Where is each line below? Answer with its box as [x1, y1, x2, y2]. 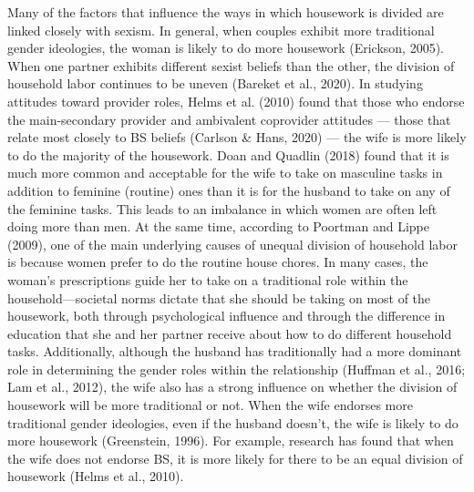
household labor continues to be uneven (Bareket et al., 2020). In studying [7, 74, 423, 93]
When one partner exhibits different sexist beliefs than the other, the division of [7, 56, 455, 75]
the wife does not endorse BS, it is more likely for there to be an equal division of [7, 448, 463, 467]
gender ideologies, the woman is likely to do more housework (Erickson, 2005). [7, 38, 444, 57]
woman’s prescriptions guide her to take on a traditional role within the [7, 270, 408, 289]
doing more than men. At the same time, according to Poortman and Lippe [7, 217, 429, 236]
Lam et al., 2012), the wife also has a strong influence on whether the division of [7, 377, 458, 396]
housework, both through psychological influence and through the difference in [7, 306, 446, 325]
